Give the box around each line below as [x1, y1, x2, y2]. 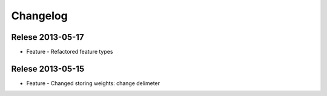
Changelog [11, 9, 68, 22]
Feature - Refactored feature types [26, 48, 113, 56]
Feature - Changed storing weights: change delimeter [26, 79, 160, 87]
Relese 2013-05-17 [11, 32, 84, 42]
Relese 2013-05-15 [11, 63, 85, 74]
